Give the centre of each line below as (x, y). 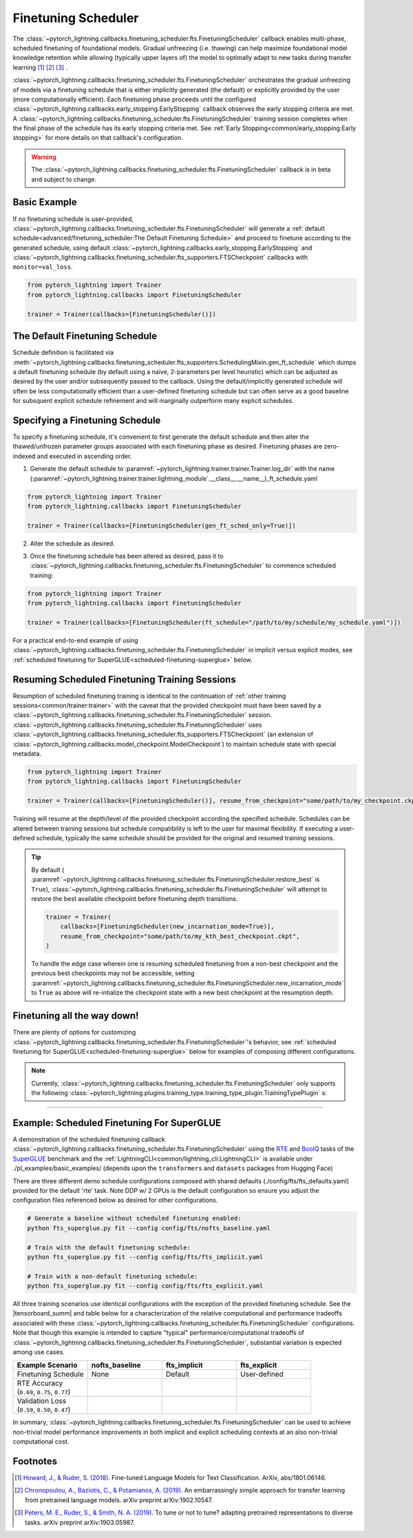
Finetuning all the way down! (76, 1016)
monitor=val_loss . (43, 267)
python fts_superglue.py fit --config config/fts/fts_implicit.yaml (145, 1257)
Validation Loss (42, 1401)
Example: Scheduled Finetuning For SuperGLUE (117, 1123)
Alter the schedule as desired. (72, 543)
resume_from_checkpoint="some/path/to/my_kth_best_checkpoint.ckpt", (180, 936)
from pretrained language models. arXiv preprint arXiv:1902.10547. (119, 1500)
